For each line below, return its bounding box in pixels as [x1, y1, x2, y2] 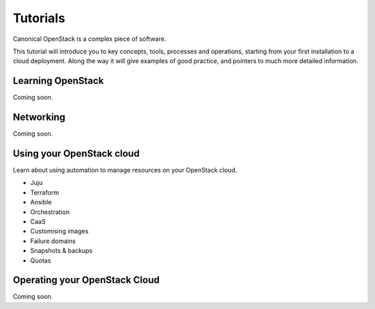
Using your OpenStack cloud [12, 148, 140, 159]
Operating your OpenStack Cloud [12, 274, 160, 286]
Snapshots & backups [30, 247, 93, 255]
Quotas [30, 256, 51, 265]
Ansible [30, 198, 52, 206]
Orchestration [30, 208, 69, 216]
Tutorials [12, 10, 65, 26]
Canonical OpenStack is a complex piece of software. [12, 35, 167, 43]
